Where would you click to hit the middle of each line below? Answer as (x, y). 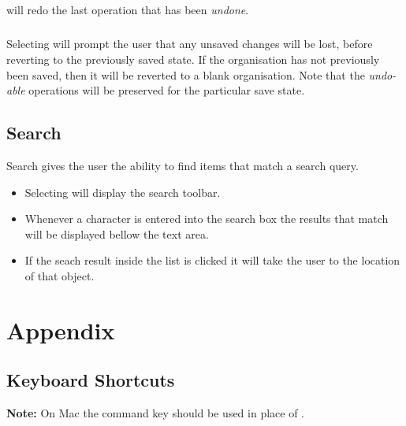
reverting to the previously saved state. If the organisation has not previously (193, 59)
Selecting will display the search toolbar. (123, 192)
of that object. (60, 275)
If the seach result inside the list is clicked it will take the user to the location (212, 260)
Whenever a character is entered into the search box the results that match (207, 219)
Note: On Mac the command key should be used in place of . (156, 413)
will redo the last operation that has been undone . (128, 10)
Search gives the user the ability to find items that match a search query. (183, 165)
